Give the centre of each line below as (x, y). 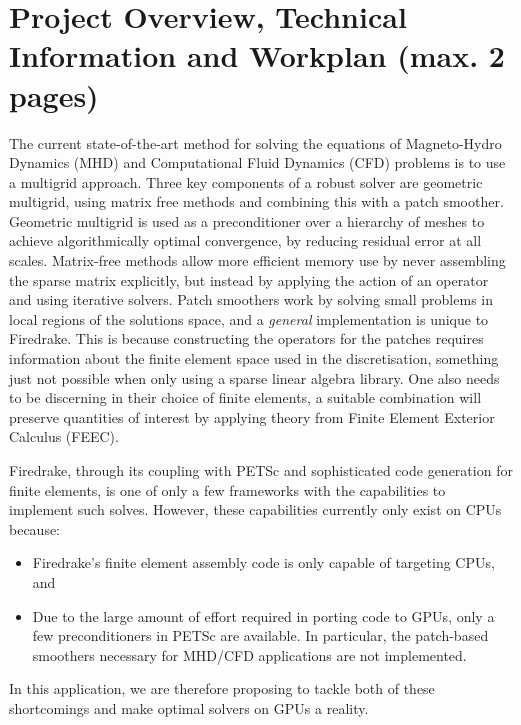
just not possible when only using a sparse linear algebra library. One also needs (254, 377)
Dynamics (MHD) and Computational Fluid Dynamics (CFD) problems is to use (257, 162)
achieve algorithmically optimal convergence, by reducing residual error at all (245, 240)
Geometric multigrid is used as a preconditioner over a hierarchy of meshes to (247, 220)
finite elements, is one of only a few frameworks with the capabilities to (227, 489)
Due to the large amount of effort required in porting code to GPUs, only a (263, 615)
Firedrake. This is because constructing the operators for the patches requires (246, 338)
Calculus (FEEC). (64, 436)
